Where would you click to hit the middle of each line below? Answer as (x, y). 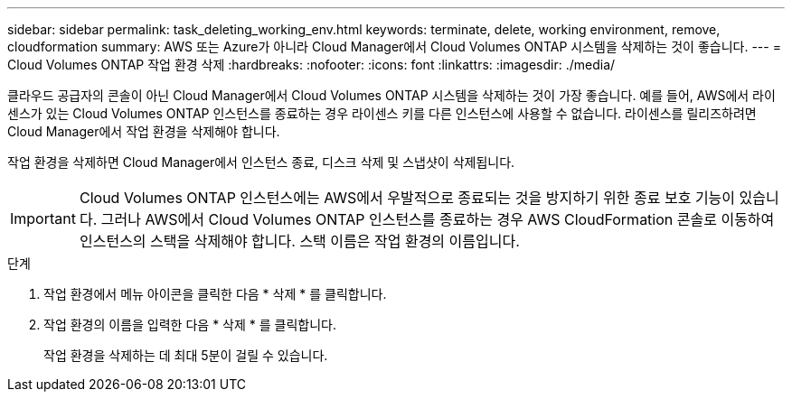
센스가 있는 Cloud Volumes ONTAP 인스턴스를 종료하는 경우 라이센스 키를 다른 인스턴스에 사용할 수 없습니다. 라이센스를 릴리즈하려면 (382, 113)
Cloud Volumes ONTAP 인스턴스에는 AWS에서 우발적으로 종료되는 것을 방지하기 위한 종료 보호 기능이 (407, 198)
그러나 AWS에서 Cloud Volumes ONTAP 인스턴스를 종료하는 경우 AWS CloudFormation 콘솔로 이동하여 (438, 219)
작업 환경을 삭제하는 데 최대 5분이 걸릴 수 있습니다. (186, 355)
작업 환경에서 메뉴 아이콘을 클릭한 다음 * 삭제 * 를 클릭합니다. (215, 294)
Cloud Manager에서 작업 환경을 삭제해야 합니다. (144, 131)
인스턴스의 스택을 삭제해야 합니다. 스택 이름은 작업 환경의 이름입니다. (299, 241)
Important (43, 218)
